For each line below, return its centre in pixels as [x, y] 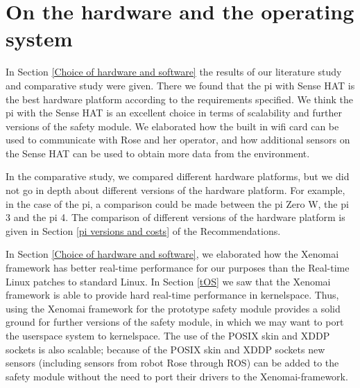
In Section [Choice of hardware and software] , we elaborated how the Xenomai [172, 254]
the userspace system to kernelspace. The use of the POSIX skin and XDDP [168, 335]
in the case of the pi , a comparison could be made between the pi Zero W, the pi [177, 203]
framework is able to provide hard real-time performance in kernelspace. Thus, [172, 295]
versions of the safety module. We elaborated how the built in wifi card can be [172, 126]
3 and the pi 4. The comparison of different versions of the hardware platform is [175, 217]
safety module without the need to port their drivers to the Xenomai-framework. [177, 376]
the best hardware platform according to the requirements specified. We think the [179, 99]
